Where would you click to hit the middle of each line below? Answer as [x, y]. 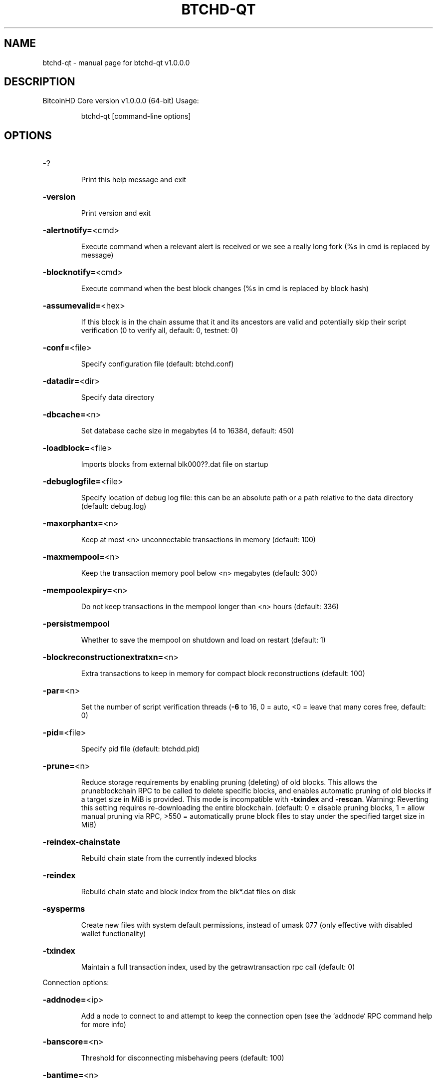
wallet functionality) [113, 934]
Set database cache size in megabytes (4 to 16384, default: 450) [188, 431]
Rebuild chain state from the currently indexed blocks [169, 858]
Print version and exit [116, 213]
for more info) [104, 1025]
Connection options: [76, 983]
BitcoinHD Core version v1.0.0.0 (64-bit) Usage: [121, 101]
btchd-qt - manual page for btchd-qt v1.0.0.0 [116, 62]
